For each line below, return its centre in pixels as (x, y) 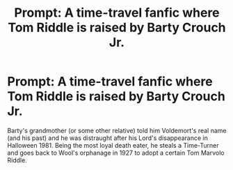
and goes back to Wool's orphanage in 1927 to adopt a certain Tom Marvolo (116, 153)
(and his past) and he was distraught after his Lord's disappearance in (108, 138)
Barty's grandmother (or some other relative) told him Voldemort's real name (117, 130)
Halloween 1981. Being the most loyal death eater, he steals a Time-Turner (113, 145)
